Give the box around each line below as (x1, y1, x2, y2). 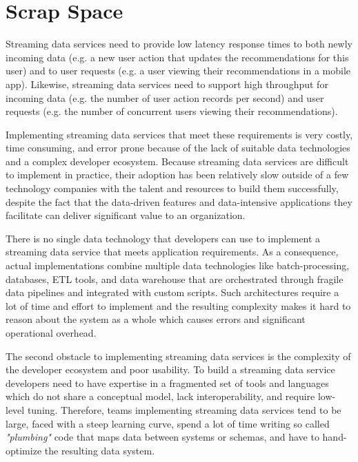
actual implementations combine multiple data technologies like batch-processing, (6, 258, 350, 273)
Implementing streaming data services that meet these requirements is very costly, (6, 127, 353, 141)
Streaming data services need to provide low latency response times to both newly (6, 36, 352, 51)
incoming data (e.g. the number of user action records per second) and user (6, 90, 324, 105)
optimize (6, 443, 42, 457)
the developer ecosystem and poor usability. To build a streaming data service (6, 362, 335, 377)
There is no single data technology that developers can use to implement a (6, 231, 321, 245)
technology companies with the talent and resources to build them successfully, (6, 181, 339, 196)
